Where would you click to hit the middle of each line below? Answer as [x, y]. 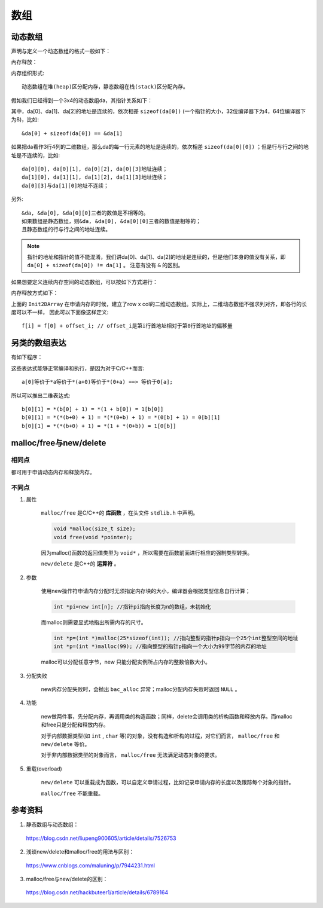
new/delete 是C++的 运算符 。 [80, 564]
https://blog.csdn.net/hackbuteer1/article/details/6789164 [97, 892]
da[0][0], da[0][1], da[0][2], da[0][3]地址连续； [95, 169]
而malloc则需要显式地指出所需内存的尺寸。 [94, 622]
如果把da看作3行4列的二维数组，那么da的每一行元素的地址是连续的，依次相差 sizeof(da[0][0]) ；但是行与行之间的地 [160, 147]
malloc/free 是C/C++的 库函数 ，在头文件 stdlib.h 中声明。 [120, 513]
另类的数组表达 [39, 343]
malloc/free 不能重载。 [72, 793]
